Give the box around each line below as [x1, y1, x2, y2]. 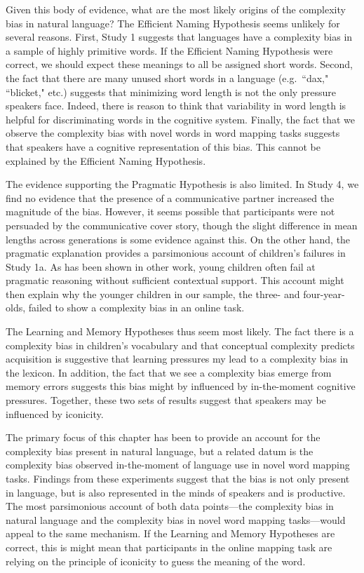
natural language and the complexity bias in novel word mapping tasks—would [6, 512, 346, 527]
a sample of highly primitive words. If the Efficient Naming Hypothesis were [6, 43, 333, 58]
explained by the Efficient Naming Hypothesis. [6, 153, 206, 168]
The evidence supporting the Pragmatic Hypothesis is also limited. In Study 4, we [6, 177, 359, 191]
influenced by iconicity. [6, 406, 104, 421]
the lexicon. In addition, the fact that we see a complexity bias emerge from [6, 365, 332, 379]
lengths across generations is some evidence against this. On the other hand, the [6, 231, 351, 246]
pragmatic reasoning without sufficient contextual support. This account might [6, 273, 344, 288]
